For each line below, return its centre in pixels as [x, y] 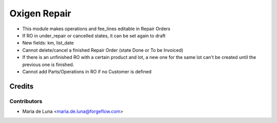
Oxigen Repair [40, 13]
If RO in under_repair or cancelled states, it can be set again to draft [94, 35]
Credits [22, 86]
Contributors [26, 101]
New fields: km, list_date [48, 43]
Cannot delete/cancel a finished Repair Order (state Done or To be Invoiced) [103, 50]
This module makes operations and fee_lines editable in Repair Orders [96, 29]
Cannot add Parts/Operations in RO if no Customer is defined [87, 71]
